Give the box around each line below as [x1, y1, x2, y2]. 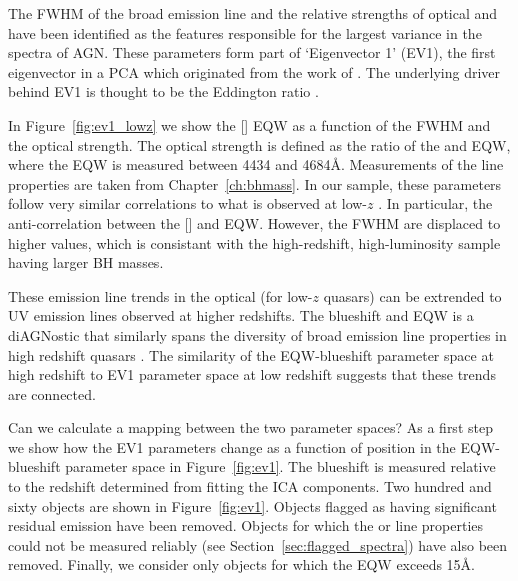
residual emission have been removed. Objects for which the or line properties [8, 515, 484, 536]
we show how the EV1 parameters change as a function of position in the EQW [8, 436, 496, 457]
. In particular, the [378, 193, 493, 214]
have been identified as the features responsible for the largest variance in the [8, 22, 482, 43]
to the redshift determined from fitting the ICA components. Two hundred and [8, 476, 492, 497]
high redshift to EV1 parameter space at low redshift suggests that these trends [8, 364, 496, 385]
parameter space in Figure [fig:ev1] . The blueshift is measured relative [65, 456, 496, 477]
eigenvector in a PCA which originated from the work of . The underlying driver [8, 61, 501, 82]
